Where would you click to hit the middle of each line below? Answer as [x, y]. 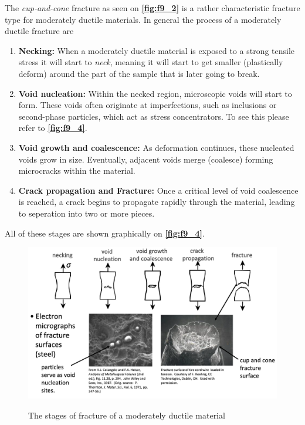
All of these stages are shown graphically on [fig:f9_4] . [105, 233]
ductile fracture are [39, 31]
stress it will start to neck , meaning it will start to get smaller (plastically [151, 62]
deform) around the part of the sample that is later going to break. [139, 73]
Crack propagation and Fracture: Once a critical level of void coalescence [158, 190]
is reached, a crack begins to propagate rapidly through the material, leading [157, 202]
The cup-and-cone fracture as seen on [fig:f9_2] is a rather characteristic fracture [152, 8]
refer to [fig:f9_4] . [53, 128]
